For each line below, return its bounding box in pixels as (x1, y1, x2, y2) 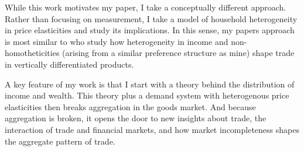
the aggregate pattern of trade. (5, 135, 115, 147)
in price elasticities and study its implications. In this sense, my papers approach (5, 24, 295, 36)
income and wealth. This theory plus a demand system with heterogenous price (5, 89, 289, 101)
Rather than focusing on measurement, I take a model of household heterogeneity (5, 12, 298, 24)
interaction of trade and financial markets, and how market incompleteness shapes (5, 123, 299, 135)
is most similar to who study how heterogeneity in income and (5, 35, 228, 47)
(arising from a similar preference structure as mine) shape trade (62, 47, 295, 59)
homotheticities (5, 47, 60, 59)
